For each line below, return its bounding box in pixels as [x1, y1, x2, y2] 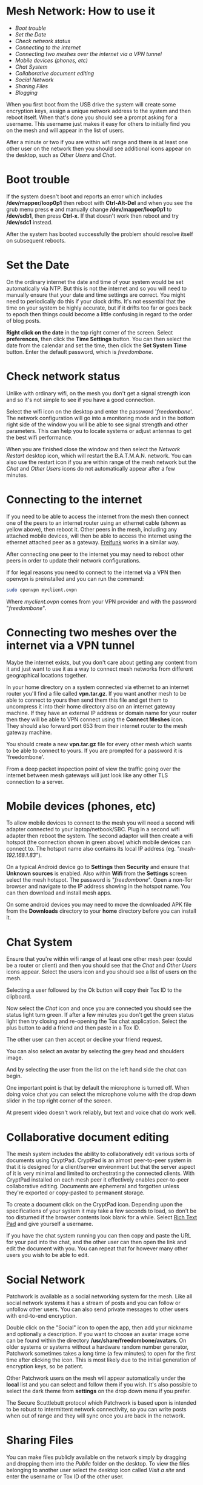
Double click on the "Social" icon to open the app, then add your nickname [6, 1324, 193, 1331]
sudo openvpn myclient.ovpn [6, 587, 78, 593]
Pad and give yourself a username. [6, 1220, 93, 1228]
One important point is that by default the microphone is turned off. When [6, 1084, 190, 1092]
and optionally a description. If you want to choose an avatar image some [6, 1331, 190, 1338]
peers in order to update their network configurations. [6, 556, 141, 564]
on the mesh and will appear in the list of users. [6, 126, 125, 134]
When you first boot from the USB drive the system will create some [6, 100, 176, 108]
